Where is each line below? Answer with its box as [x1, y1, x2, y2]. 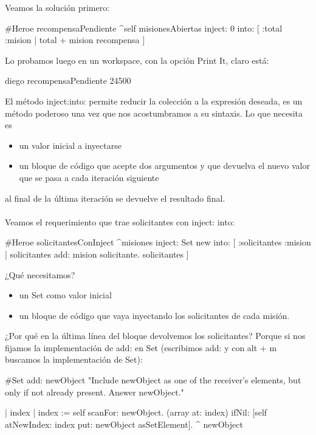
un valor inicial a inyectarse [19, 139, 122, 151]
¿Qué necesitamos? [5, 268, 75, 281]
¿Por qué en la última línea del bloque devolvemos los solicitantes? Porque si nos [5, 329, 306, 342]
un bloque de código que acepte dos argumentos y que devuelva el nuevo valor [19, 159, 310, 172]
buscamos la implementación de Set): [5, 353, 143, 366]
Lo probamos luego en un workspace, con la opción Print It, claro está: [5, 53, 269, 66]
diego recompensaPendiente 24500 [5, 74, 131, 87]
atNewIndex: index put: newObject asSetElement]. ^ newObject [5, 417, 243, 430]
